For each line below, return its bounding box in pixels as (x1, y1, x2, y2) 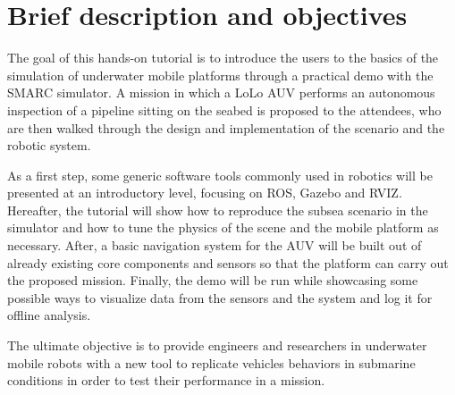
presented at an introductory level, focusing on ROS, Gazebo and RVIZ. (7, 183, 402, 202)
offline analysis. (7, 306, 91, 324)
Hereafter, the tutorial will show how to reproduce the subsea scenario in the (7, 200, 428, 219)
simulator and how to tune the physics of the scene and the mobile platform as (7, 218, 439, 237)
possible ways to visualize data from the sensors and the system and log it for (7, 288, 433, 307)
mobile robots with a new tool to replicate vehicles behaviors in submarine (7, 353, 416, 372)
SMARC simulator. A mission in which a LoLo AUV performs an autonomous (7, 83, 435, 102)
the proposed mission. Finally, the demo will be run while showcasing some (7, 271, 418, 290)
